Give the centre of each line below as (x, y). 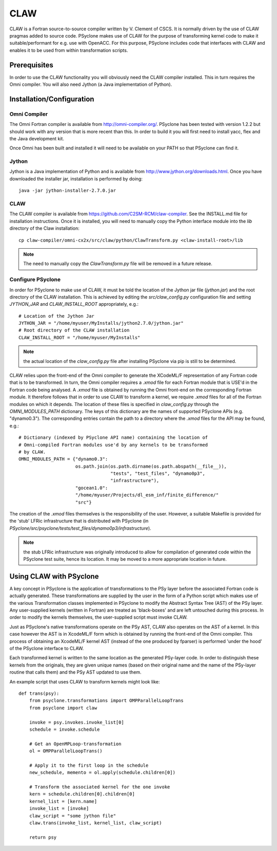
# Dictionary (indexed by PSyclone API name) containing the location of (113, 438)
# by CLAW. (32, 452)
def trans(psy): (39, 693)
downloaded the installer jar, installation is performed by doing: (76, 179)
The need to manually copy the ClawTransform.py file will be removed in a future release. (118, 264)
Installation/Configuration (52, 99)
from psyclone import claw (63, 708)
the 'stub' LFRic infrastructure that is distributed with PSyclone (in (79, 521)
